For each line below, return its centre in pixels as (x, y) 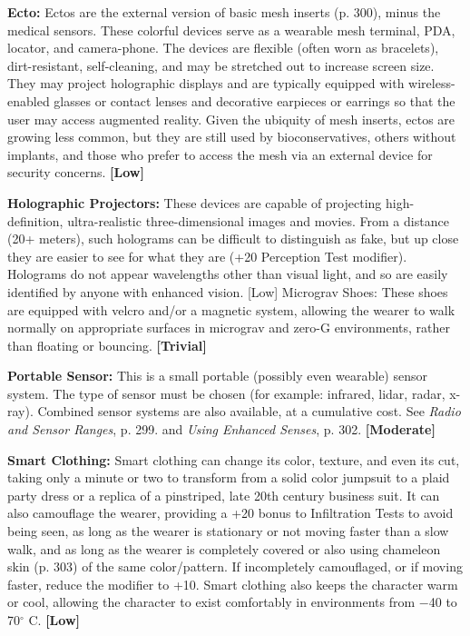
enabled (29, 100)
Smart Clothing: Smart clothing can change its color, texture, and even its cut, (234, 459)
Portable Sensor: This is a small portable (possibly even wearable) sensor (218, 376)
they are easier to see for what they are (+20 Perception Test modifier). (207, 256)
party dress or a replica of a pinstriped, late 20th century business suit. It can (224, 495)
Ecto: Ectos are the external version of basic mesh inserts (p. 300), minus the (224, 12)
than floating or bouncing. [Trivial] (107, 345)
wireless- (432, 83)
